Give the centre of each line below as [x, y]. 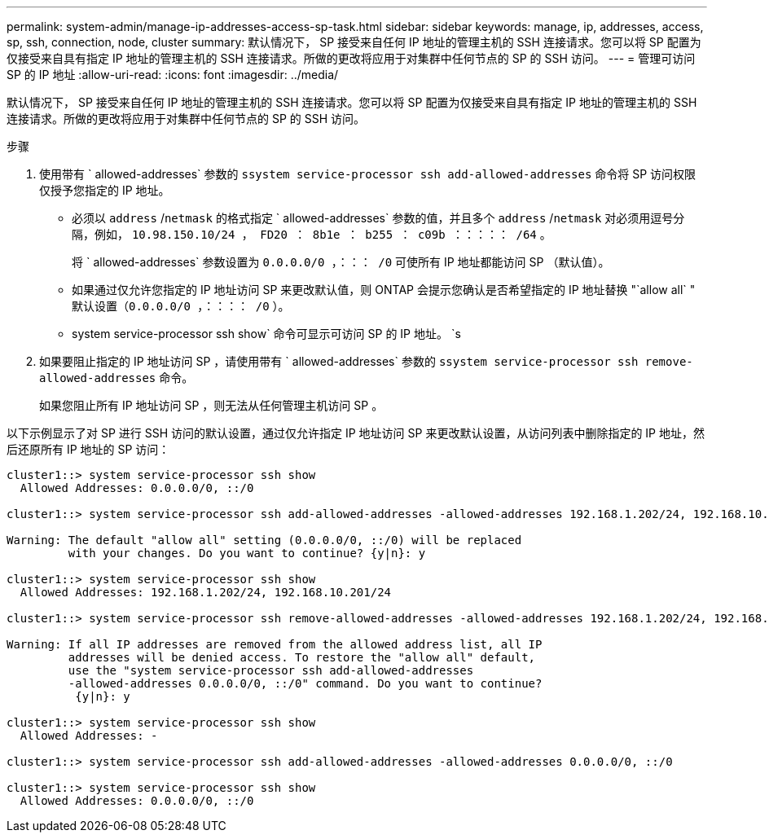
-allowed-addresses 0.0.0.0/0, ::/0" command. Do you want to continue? [305, 683]
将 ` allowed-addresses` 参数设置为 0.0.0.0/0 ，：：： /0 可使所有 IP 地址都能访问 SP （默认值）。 [341, 262]
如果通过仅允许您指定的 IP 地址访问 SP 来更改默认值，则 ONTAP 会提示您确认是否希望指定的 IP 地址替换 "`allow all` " [384, 290]
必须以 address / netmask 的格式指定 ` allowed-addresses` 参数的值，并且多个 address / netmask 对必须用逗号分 [378, 218]
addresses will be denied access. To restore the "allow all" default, [302, 657]
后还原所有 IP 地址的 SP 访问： [88, 449]
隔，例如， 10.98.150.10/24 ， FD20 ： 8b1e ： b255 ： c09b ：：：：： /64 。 [312, 234]
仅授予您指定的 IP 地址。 [105, 190]
